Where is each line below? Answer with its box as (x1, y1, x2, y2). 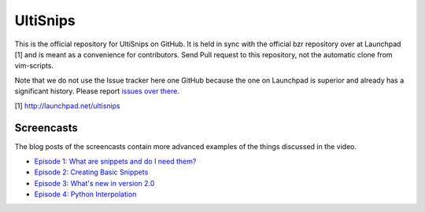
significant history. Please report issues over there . (14, 86, 180, 96)
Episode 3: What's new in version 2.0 (34, 178, 155, 188)
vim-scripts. (14, 61, 54, 71)
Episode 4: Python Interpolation (34, 189, 137, 199)
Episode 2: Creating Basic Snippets (34, 167, 149, 177)
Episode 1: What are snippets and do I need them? (34, 156, 197, 166)
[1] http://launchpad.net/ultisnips (14, 101, 121, 110)
